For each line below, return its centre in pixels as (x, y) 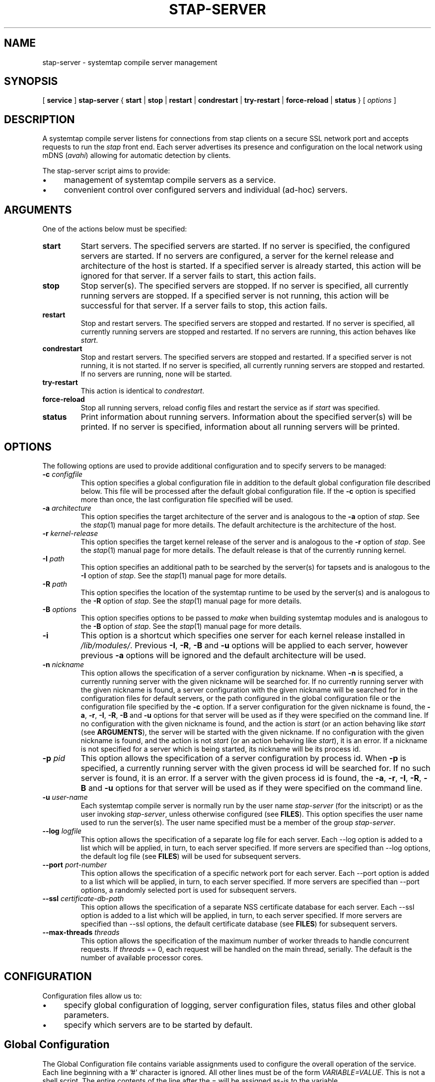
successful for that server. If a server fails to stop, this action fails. (204, 306)
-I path (53, 558)
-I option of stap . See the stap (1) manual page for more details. (184, 575)
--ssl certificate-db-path (83, 898)
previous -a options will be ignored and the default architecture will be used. (223, 655)
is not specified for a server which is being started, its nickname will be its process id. (221, 749)
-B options (60, 609)
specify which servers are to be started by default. (158, 1025)
